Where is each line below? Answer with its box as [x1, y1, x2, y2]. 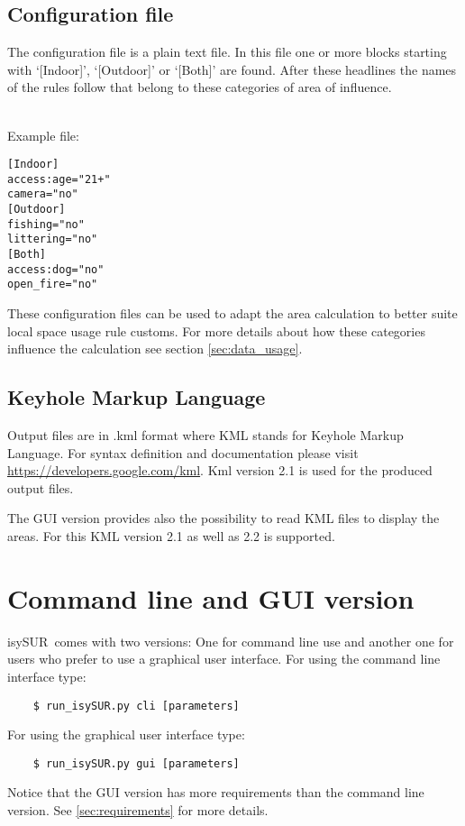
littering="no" [7, 233, 98, 246]
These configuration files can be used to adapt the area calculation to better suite [7, 304, 458, 323]
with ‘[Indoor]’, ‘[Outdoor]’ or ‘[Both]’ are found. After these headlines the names [7, 60, 457, 78]
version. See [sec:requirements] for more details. [7, 801, 269, 820]
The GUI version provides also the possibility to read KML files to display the [7, 509, 440, 528]
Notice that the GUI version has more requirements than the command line [7, 783, 424, 802]
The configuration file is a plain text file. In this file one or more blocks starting [7, 42, 447, 61]
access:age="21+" [7, 172, 111, 186]
